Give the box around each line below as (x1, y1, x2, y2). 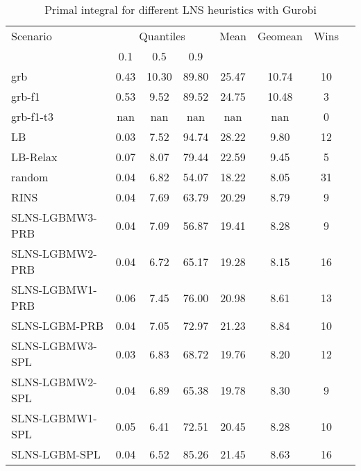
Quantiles (139, 28, 185, 44)
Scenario (11, 28, 52, 44)
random (11, 169, 49, 185)
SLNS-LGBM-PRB (11, 317, 104, 333)
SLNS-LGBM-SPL (11, 446, 101, 462)
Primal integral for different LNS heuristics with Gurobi (44, 1, 317, 17)
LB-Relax (11, 149, 58, 165)
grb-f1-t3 (11, 108, 53, 124)
